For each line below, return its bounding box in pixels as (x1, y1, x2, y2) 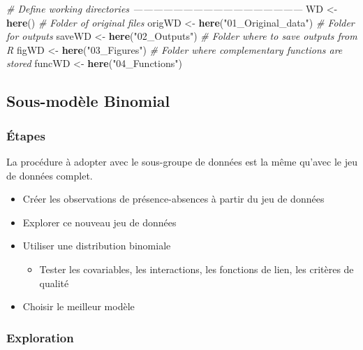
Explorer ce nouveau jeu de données (22, 214, 177, 229)
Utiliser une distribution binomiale (22, 238, 171, 253)
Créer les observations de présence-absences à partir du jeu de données (22, 191, 325, 206)
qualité (39, 275, 69, 290)
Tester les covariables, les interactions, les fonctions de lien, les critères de (39, 261, 354, 276)
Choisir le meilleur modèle (22, 299, 135, 314)
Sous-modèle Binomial (6, 90, 170, 112)
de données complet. (6, 168, 93, 182)
